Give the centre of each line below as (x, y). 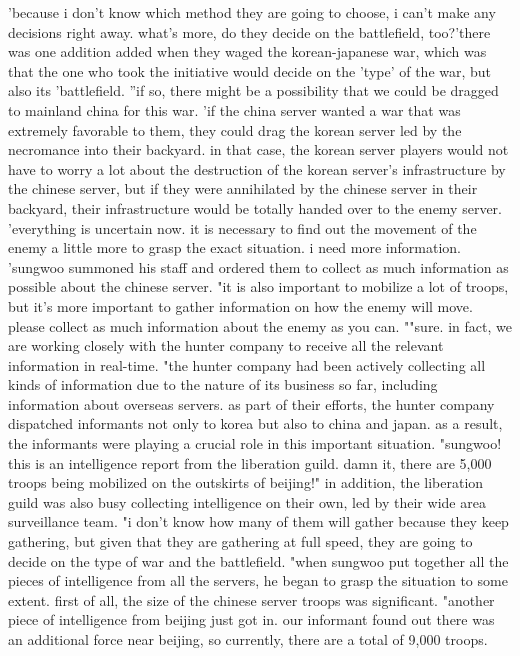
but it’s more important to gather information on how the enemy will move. (240, 305)
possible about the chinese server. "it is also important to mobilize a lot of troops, (258, 286)
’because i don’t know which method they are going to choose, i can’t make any (252, 12)
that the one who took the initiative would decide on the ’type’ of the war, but (250, 70)
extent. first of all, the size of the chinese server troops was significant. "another (251, 599)
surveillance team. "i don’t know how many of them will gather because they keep (258, 521)
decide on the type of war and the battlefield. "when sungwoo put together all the (258, 560)
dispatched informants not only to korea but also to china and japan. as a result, (255, 423)
